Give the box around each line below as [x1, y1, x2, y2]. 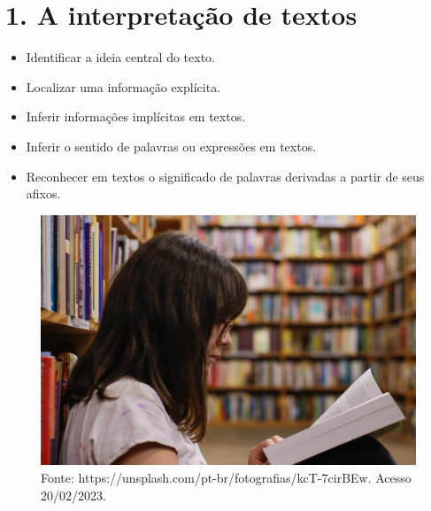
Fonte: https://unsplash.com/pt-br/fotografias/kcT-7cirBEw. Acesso [41, 468, 412, 487]
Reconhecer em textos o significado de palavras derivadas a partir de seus [26, 166, 425, 185]
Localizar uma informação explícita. [26, 77, 221, 96]
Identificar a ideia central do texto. [26, 48, 215, 66]
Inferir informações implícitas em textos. [26, 107, 246, 126]
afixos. [26, 184, 61, 203]
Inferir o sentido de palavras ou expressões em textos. [26, 136, 317, 155]
